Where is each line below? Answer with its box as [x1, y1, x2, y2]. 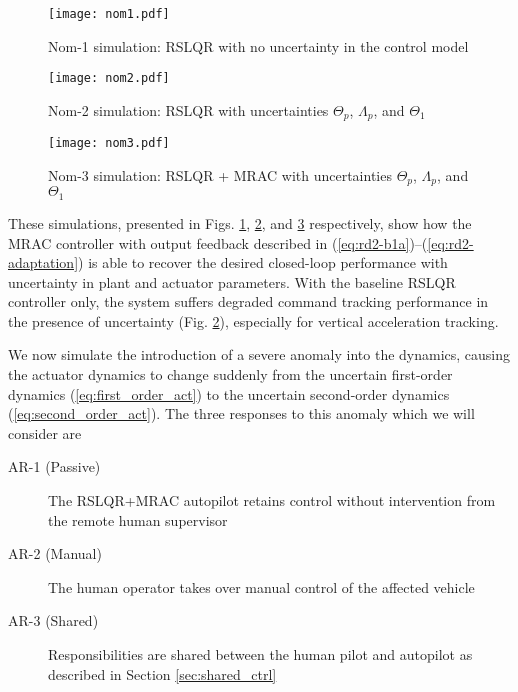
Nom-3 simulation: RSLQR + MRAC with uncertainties [48, 165, 392, 186]
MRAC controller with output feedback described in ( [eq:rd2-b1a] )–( [8, 232, 428, 253]
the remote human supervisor [48, 509, 228, 530]
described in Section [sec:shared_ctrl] [48, 663, 277, 684]
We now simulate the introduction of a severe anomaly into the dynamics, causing [8, 344, 511, 365]
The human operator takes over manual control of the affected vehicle [48, 576, 475, 597]
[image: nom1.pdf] [48, 7, 170, 21]
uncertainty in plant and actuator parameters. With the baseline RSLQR [8, 271, 456, 292]
